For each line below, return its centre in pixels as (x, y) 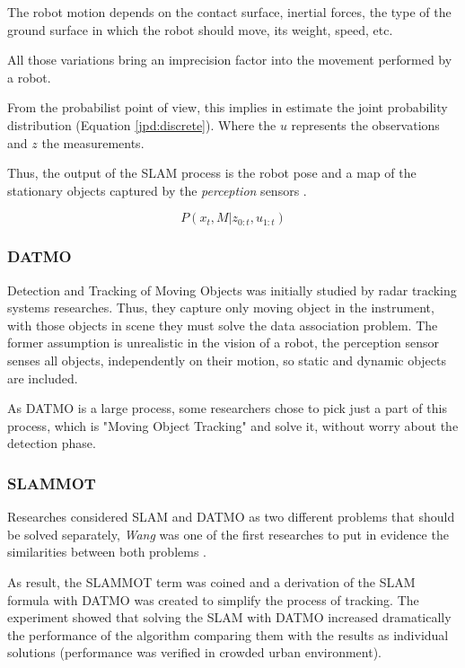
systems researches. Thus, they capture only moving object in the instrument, (221, 308)
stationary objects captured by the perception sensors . (157, 190)
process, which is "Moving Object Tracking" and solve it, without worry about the (233, 425)
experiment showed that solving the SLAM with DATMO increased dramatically (229, 617)
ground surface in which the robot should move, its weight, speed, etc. (200, 29)
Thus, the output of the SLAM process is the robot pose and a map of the (212, 173)
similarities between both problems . (107, 552)
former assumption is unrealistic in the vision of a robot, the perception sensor (224, 343)
